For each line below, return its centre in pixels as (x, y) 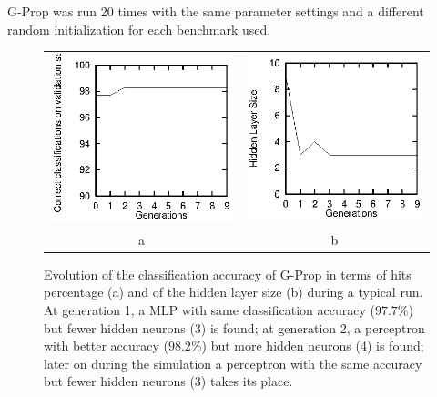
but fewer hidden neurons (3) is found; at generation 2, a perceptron (234, 327)
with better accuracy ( (106, 346)
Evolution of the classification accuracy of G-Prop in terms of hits (228, 274)
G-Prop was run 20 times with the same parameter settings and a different (216, 11)
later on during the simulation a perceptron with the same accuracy (233, 363)
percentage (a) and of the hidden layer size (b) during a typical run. (234, 292)
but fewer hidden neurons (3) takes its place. (168, 381)
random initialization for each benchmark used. (139, 29)
